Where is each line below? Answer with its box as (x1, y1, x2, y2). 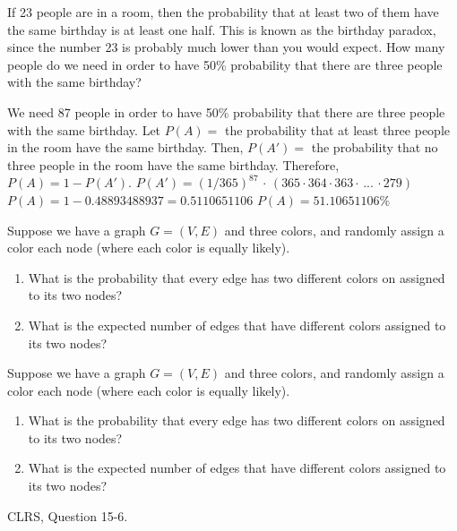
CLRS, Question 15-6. (7, 506, 128, 525)
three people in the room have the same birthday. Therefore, (7, 155, 340, 174)
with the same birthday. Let (7, 120, 161, 139)
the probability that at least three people (224, 120, 450, 139)
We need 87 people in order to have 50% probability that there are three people (7, 102, 445, 121)
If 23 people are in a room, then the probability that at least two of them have (7, 3, 439, 21)
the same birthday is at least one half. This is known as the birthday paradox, (7, 20, 436, 39)
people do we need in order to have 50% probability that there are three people (7, 55, 443, 73)
